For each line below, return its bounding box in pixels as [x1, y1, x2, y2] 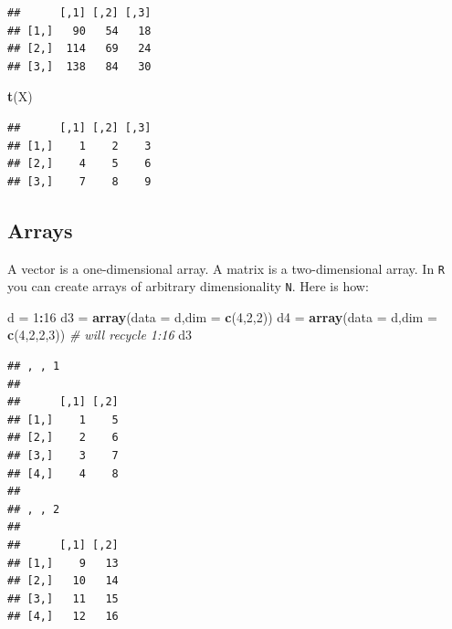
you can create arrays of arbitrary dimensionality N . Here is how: [7, 277, 369, 296]
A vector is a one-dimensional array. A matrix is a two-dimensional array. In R [7, 258, 446, 278]
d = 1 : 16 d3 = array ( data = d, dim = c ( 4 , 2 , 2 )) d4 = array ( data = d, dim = [7, 307, 437, 326]
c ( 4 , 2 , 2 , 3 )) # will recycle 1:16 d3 [7, 325, 193, 344]
